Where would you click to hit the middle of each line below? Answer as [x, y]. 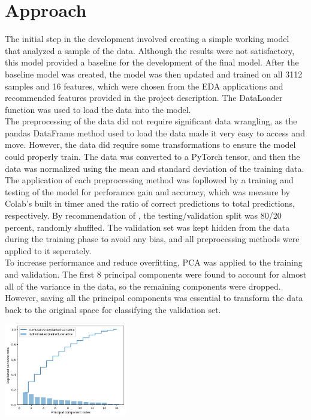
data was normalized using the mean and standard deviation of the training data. [155, 168]
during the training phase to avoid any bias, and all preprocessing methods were [152, 239]
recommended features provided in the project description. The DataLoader [144, 98]
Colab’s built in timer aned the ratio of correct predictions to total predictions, [150, 203]
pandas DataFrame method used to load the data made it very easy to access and [155, 132]
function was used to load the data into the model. [98, 109]
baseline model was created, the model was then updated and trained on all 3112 [154, 74]
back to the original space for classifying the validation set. [113, 309]
